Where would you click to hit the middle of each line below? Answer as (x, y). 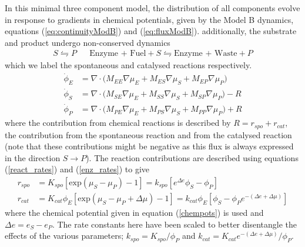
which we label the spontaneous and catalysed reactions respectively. (128, 65)
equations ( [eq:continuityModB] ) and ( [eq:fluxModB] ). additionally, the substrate (151, 31)
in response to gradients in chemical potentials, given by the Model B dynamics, (149, 19)
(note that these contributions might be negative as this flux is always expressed (149, 146)
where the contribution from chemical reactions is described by (118, 123)
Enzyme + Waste (206, 54)
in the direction (33, 157)
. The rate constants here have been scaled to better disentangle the (175, 224)
